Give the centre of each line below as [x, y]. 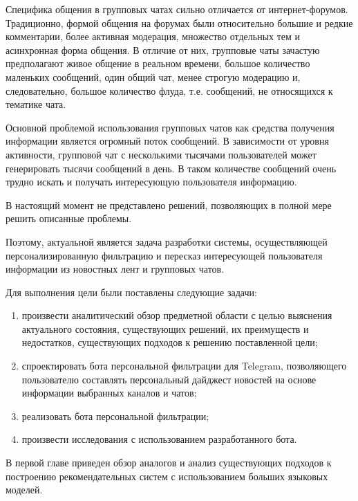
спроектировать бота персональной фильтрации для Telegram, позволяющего [184, 366]
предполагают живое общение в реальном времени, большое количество [158, 63]
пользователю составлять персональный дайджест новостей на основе [169, 379]
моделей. [24, 490]
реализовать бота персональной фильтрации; [115, 416]
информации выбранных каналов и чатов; [109, 393]
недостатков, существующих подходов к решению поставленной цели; [170, 342]
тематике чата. [36, 104]
